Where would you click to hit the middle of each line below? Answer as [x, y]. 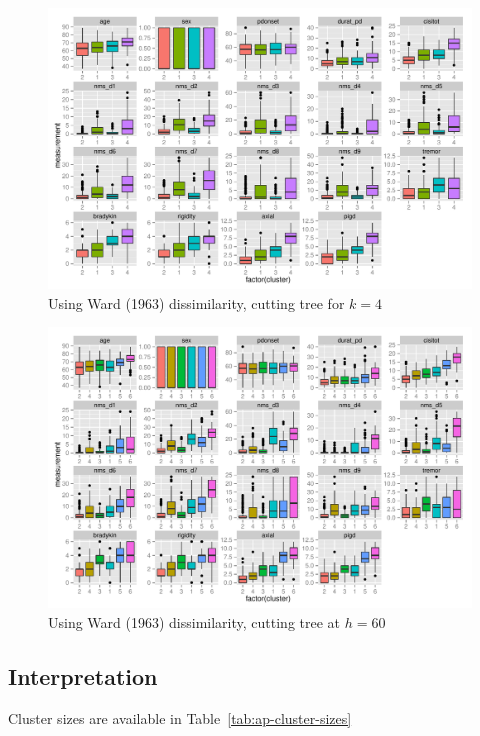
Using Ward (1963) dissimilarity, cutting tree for [196, 302]
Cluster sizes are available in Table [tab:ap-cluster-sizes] [180, 717]
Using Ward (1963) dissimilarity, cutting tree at [194, 622]
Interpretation [83, 676]
